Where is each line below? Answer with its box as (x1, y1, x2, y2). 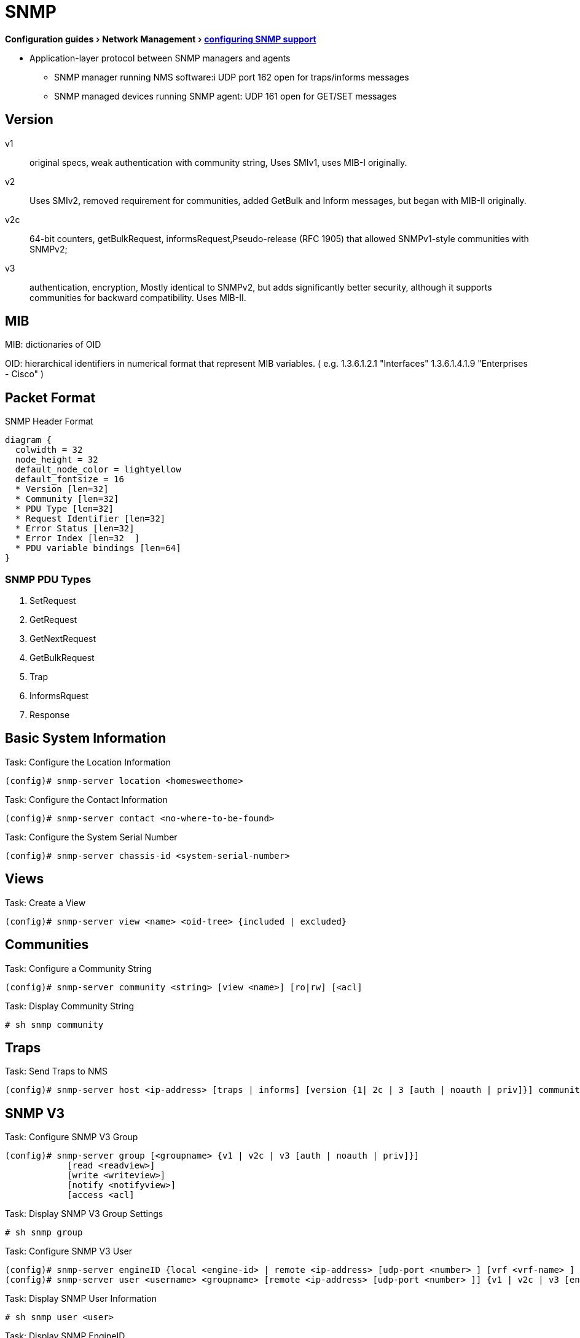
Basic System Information (5, 730, 167, 746)
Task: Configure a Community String (5, 963, 152, 974)
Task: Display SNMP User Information (5, 1293, 157, 1304)
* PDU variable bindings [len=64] (15, 543, 181, 554)
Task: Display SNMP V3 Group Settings (5, 1208, 163, 1219)
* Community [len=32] (15, 494, 119, 504)
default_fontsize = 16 (15, 474, 124, 485)
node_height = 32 (15, 455, 98, 465)
